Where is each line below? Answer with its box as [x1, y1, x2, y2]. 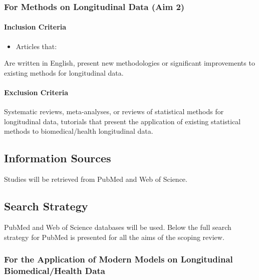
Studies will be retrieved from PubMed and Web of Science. [4, 174, 187, 184]
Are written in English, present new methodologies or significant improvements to [4, 58, 255, 68]
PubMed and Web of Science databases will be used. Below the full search [4, 222, 231, 232]
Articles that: [16, 41, 57, 51]
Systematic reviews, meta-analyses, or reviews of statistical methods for [4, 106, 224, 117]
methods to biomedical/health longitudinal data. [4, 126, 153, 136]
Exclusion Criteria [4, 87, 69, 98]
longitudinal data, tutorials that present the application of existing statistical [4, 116, 241, 126]
